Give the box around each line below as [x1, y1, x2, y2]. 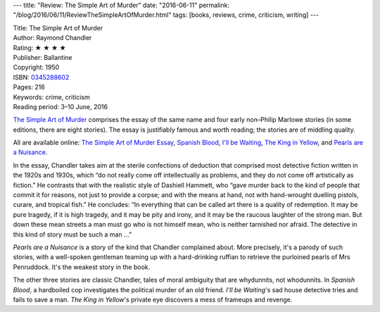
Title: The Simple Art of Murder [13, 23, 103, 32]
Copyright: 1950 [13, 63, 60, 72]
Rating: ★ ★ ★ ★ [13, 43, 66, 52]
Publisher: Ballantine [13, 53, 72, 61]
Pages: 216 [13, 83, 45, 92]
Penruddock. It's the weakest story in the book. [13, 263, 151, 271]
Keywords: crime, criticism [13, 92, 91, 101]
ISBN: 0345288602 [13, 73, 70, 81]
